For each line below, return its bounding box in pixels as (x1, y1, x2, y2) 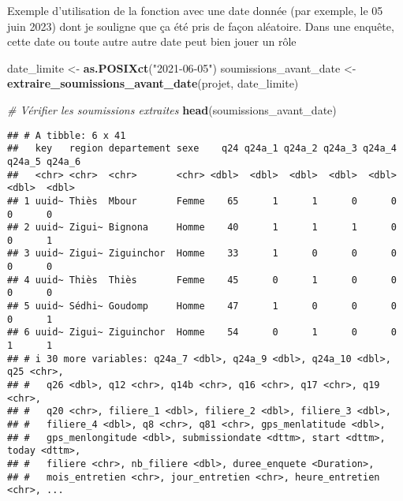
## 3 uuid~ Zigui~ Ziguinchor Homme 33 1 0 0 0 (7, 248, 397, 260)
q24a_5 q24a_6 (7, 155, 81, 167)
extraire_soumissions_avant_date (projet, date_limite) (7, 75, 299, 92)
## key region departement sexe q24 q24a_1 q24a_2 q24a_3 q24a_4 (7, 143, 397, 155)
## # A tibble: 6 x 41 (7, 129, 126, 141)
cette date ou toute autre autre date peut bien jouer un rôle (7, 33, 297, 50)
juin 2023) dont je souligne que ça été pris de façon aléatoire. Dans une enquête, (7, 17, 394, 34)
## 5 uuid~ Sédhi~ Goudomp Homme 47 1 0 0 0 (7, 301, 397, 312)
